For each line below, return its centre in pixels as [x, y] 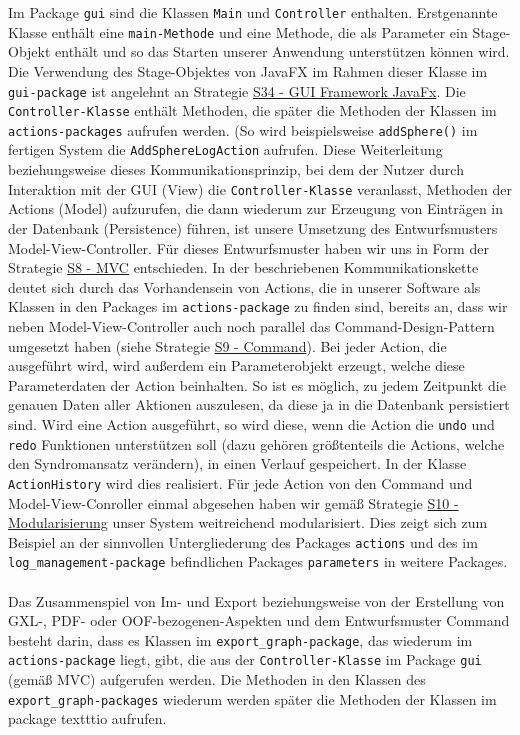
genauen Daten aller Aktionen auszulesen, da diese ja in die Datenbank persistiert [259, 404]
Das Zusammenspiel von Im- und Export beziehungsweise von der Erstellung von [256, 600]
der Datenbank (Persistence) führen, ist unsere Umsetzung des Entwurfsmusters [253, 227]
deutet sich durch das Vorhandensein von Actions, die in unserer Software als [244, 286]
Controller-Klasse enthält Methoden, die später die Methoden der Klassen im [252, 110]
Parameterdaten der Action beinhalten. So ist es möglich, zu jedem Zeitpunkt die [257, 384]
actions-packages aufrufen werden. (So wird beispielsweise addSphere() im [243, 129]
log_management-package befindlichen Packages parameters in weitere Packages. [258, 561]
